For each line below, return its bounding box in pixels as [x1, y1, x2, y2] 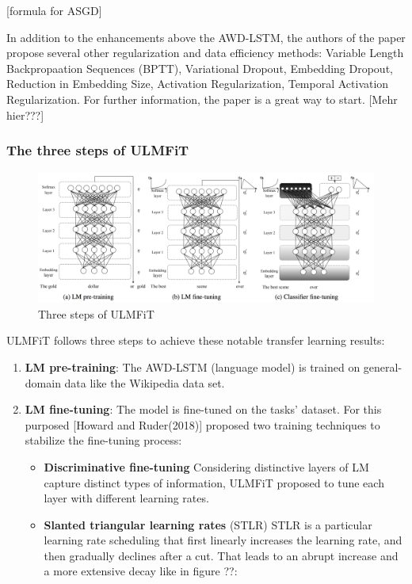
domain [25, 374, 61, 391]
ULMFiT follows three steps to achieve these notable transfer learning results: [6, 332, 385, 349]
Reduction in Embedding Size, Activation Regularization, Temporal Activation [6, 75, 389, 92]
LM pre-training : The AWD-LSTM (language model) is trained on [25, 358, 360, 375]
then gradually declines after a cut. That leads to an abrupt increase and [44, 547, 399, 563]
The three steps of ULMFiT [6, 140, 189, 160]
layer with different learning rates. [44, 490, 209, 506]
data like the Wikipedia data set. [64, 374, 225, 391]
